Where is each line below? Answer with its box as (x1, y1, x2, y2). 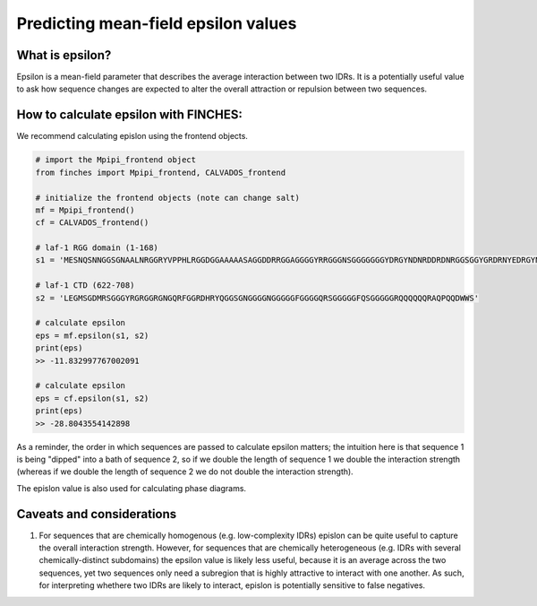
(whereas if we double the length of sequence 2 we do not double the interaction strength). (16, 466, 354, 477)
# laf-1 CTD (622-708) (35, 281, 135, 290)
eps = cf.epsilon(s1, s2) (35, 393, 149, 403)
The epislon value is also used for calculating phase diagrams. (16, 482, 246, 493)
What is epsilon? (16, 48, 112, 63)
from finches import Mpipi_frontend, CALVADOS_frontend (35, 167, 286, 177)
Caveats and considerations (16, 506, 177, 522)
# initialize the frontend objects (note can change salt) (35, 193, 300, 203)
